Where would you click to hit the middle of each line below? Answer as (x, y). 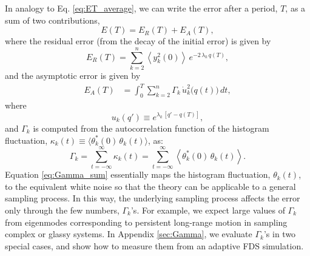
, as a (295, 8)
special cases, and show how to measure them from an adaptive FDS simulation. (154, 245)
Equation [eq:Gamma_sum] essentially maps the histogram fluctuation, (138, 174)
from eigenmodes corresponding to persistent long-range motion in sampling (146, 222)
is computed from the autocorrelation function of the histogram (151, 128)
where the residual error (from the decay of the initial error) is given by (138, 41)
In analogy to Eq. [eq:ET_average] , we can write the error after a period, (141, 8)
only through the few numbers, (62, 210)
